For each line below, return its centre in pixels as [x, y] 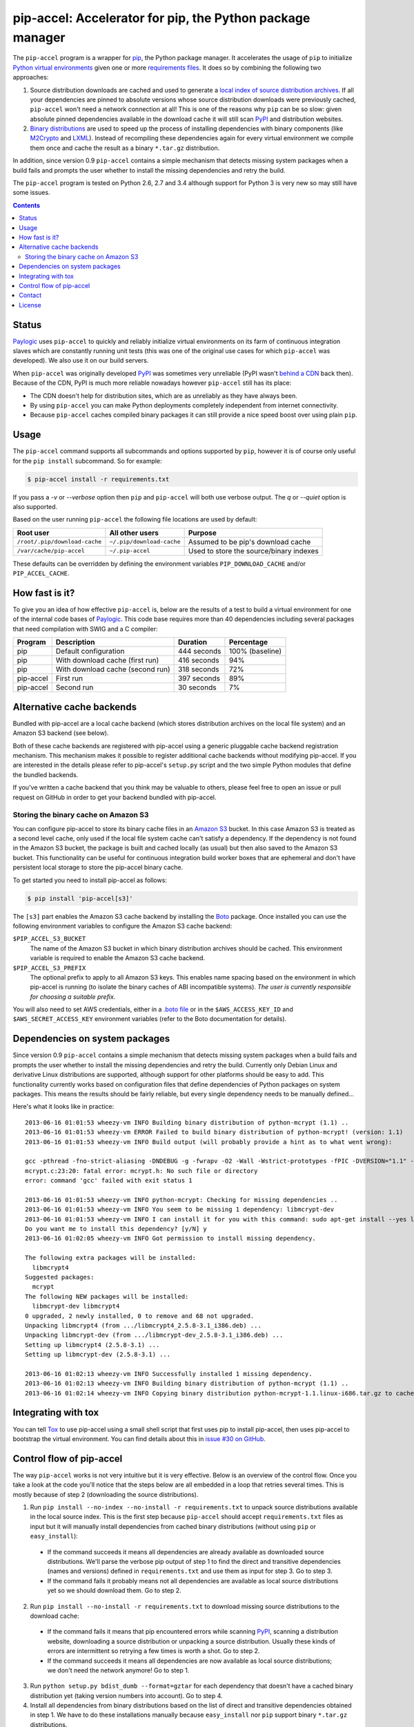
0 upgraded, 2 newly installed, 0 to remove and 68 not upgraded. [140, 1316]
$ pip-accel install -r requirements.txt [98, 479]
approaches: [31, 77]
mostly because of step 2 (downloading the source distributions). [106, 1494]
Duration [193, 642]
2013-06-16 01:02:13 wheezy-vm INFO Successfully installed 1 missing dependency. [169, 1374]
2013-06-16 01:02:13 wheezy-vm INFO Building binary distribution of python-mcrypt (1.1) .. [187, 1384]
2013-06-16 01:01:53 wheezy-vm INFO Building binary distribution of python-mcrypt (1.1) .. [187, 1122]
